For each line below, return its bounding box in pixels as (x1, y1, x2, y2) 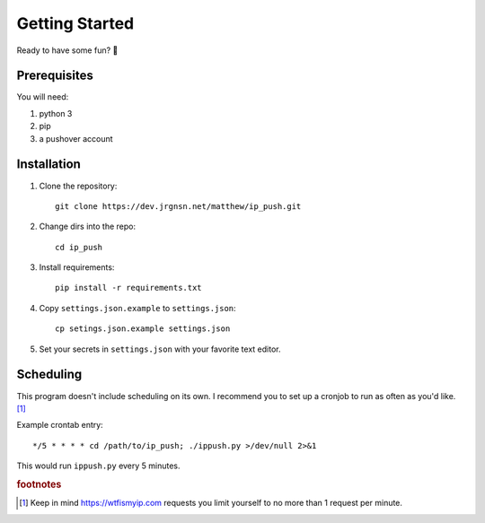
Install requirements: (39, 262, 115, 273)
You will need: (16, 92, 69, 102)
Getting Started (16, 13, 135, 33)
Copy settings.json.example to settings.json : (39, 302, 237, 313)
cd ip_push (55, 242, 103, 252)
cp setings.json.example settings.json (55, 324, 231, 334)
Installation (16, 157, 81, 172)
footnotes (16, 478, 62, 491)
